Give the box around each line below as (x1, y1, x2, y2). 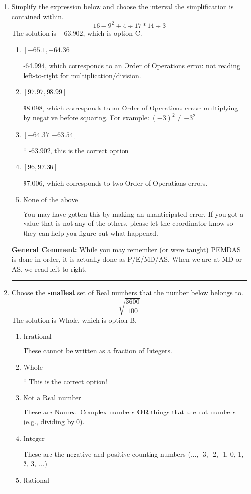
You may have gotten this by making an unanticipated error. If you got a (23, 208, 244, 219)
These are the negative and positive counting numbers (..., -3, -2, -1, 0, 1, (23, 448, 244, 459)
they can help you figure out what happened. (23, 228, 159, 238)
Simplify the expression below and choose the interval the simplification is (11, 1, 234, 11)
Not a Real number (23, 395, 81, 402)
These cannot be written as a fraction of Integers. (23, 345, 172, 356)
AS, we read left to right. (11, 263, 87, 274)
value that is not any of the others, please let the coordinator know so (23, 218, 233, 228)
